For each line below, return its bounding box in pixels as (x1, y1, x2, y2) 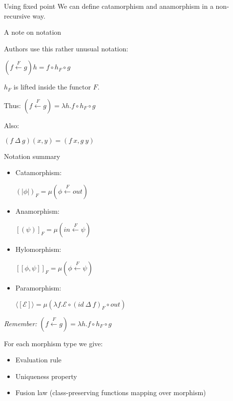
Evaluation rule (15, 355, 62, 365)
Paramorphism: (15, 282, 62, 292)
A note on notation (4, 27, 62, 37)
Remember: (4, 318, 37, 328)
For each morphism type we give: (4, 338, 103, 348)
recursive (4, 10, 30, 21)
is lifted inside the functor (13, 82, 91, 92)
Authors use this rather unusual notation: (4, 43, 128, 53)
